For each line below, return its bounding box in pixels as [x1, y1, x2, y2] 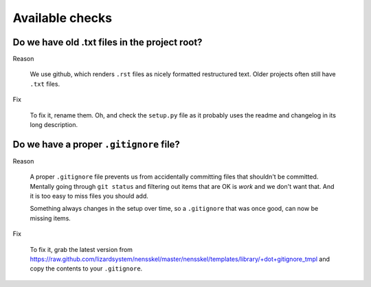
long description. [30, 121, 78, 129]
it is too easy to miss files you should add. [30, 192, 149, 200]
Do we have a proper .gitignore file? [12, 138, 180, 150]
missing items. [30, 214, 71, 222]
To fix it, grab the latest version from [30, 245, 133, 253]
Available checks [12, 10, 113, 25]
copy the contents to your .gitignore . [30, 264, 143, 273]
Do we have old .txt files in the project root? [12, 36, 203, 48]
